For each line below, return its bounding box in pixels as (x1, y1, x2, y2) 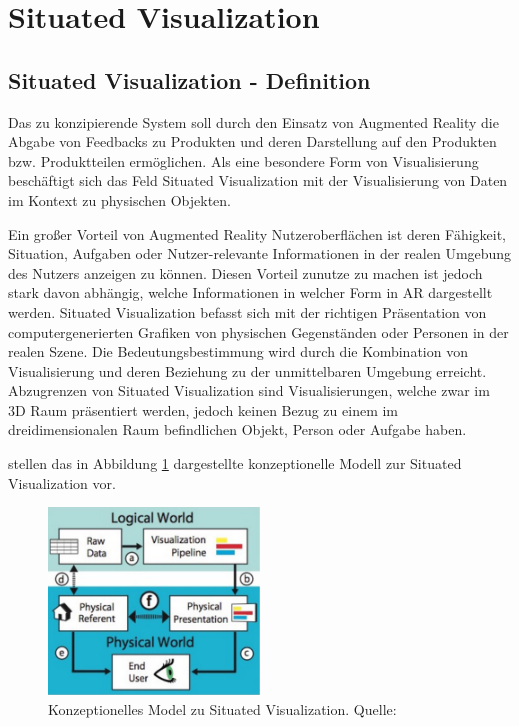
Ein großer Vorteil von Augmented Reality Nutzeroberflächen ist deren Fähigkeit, (8, 223, 507, 244)
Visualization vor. (8, 472, 116, 493)
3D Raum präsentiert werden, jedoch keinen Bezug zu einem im (8, 399, 399, 420)
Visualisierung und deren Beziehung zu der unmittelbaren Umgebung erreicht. (8, 360, 487, 381)
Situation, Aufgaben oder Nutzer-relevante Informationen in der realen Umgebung (8, 243, 512, 264)
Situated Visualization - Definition (8, 64, 371, 95)
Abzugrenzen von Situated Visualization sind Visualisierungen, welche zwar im (8, 380, 490, 401)
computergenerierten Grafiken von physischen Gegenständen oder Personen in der (8, 321, 509, 342)
